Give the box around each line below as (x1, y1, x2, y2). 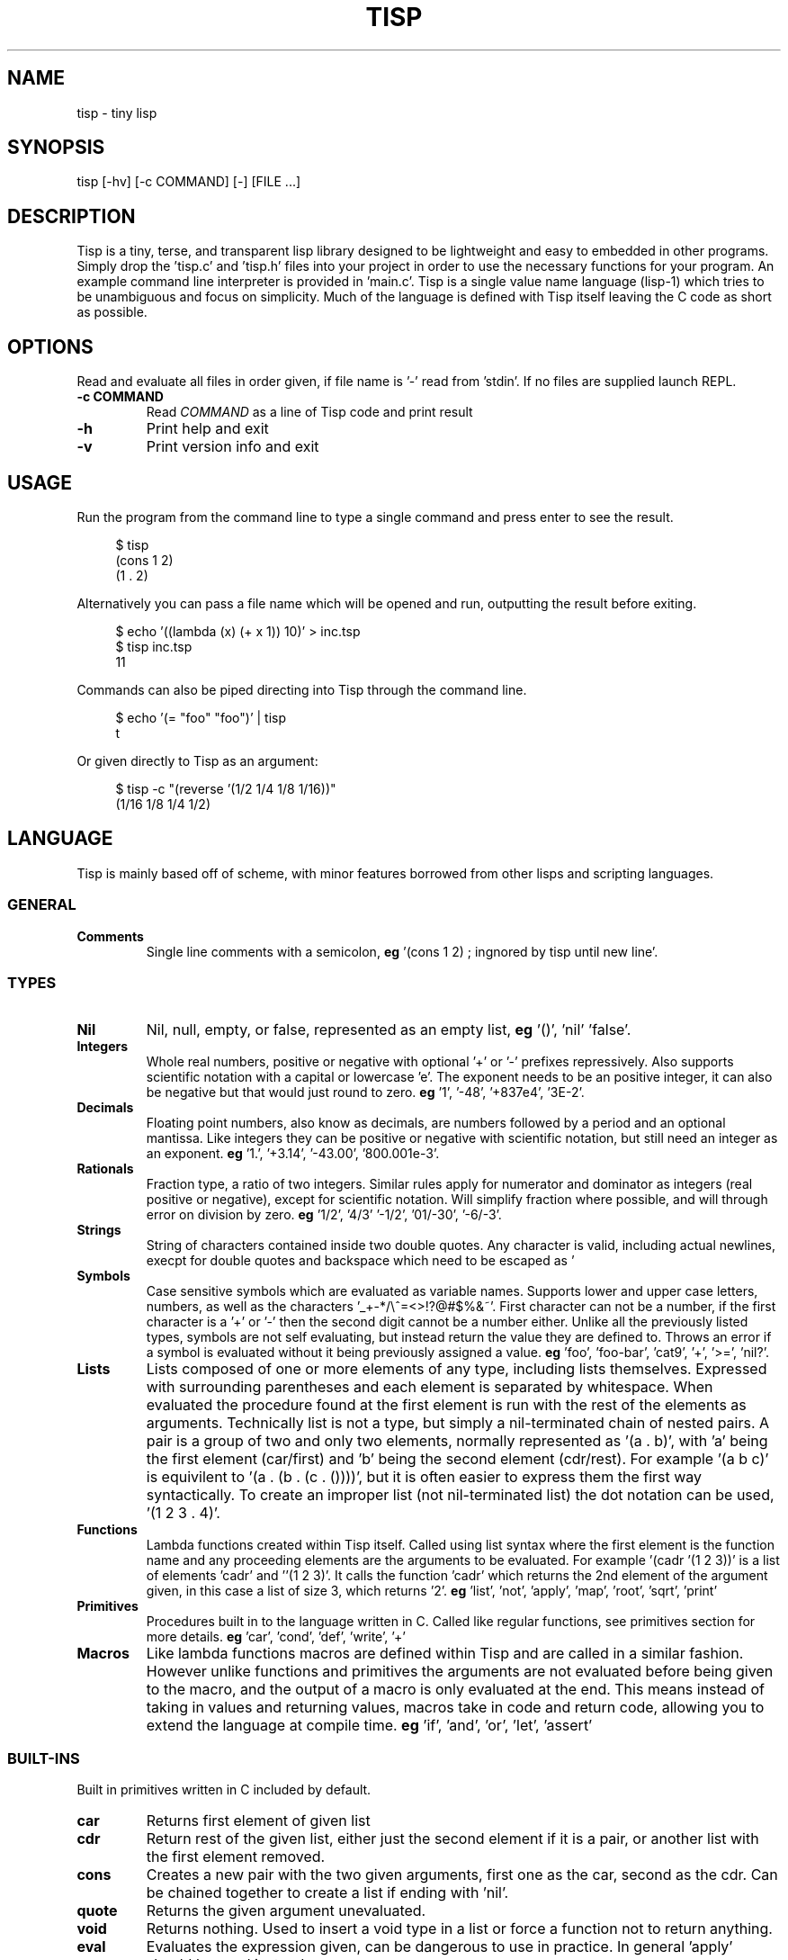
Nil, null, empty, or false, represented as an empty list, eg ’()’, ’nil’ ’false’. (146, 1020, 631, 1039)
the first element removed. (146, 1848, 326, 1866)
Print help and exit (146, 419, 269, 438)
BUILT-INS (7, 1749, 80, 1767)
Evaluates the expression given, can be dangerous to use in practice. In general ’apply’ (146, 1938, 733, 1956)
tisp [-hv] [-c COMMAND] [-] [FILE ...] (76, 174, 301, 190)
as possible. (76, 304, 148, 320)
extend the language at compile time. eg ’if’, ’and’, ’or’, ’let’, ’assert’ (146, 1716, 593, 1735)
